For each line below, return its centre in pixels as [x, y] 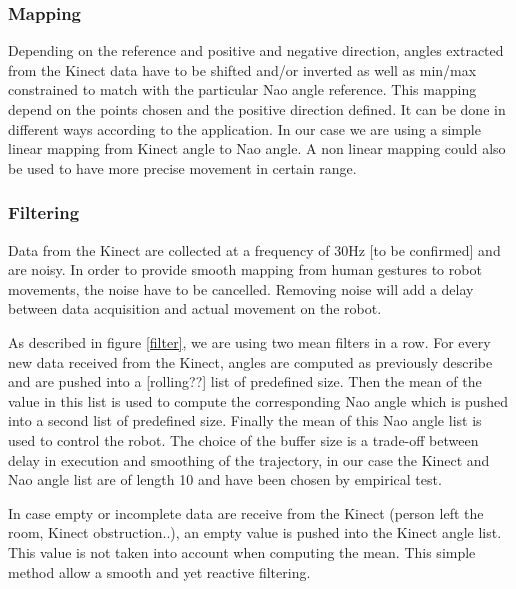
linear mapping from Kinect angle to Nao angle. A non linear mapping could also [257, 148]
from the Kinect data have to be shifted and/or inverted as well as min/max [242, 69]
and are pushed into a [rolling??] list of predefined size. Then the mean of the [245, 381]
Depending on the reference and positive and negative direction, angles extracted [256, 50]
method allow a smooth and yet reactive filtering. [159, 571]
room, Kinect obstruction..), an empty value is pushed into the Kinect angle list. [255, 532]
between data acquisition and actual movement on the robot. [195, 308]
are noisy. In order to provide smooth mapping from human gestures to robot [245, 269]
